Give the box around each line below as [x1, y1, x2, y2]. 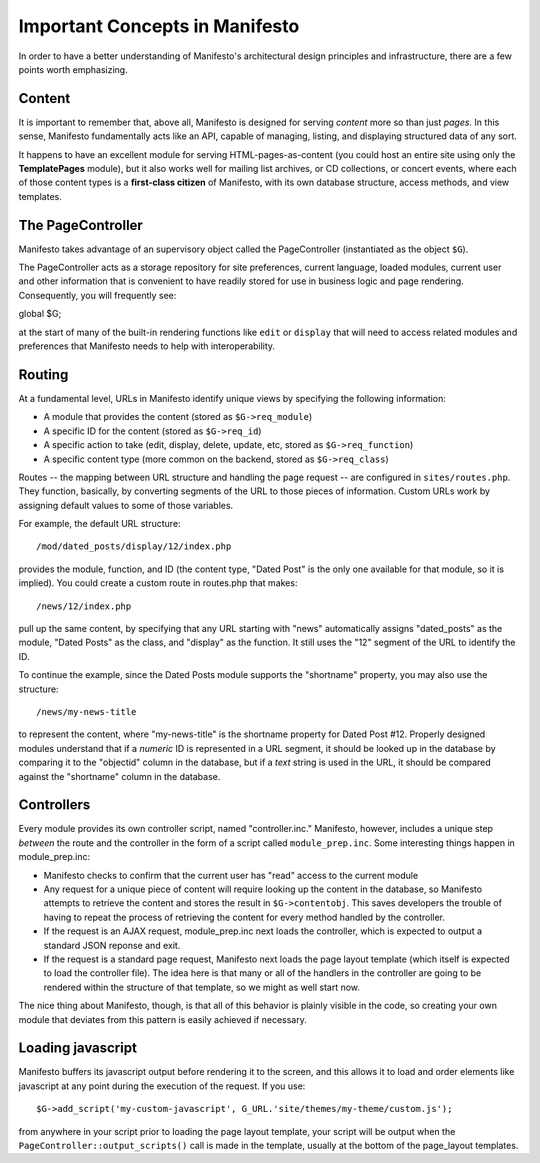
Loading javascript [18, 1040, 137, 1057]
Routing [18, 366, 69, 383]
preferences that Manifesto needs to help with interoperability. [18, 340, 275, 352]
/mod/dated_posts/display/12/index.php [36, 541, 232, 552]
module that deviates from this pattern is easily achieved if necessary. [18, 1013, 307, 1025]
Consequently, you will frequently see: [18, 289, 177, 301]
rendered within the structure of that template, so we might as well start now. [43, 981, 360, 993]
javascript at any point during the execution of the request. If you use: [18, 1080, 306, 1092]
